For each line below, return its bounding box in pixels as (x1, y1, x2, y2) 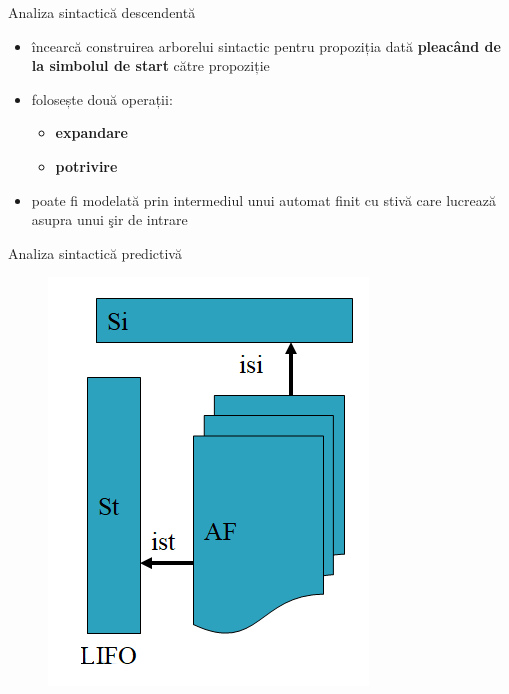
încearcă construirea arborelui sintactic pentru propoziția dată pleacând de (31, 35, 501, 56)
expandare (55, 122, 128, 143)
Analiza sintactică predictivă (8, 242, 182, 263)
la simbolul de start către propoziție (31, 55, 270, 76)
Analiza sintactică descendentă (8, 2, 196, 22)
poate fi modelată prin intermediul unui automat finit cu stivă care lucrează (31, 189, 496, 210)
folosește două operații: (31, 88, 173, 109)
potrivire (55, 155, 118, 176)
